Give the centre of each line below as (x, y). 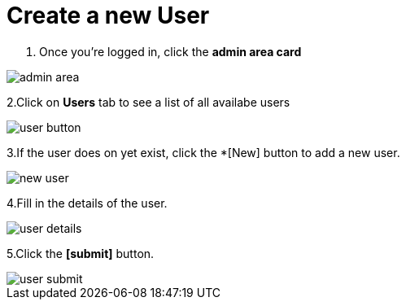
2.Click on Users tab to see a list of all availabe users (148, 102)
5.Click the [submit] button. (81, 253)
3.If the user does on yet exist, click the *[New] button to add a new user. (203, 152)
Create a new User (108, 15)
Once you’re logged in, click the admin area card (170, 51)
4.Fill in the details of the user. (87, 203)
